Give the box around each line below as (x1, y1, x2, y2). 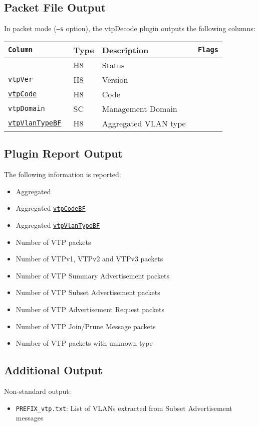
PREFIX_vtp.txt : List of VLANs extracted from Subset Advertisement (16, 402, 232, 413)
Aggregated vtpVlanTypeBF (16, 219, 100, 230)
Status (102, 59, 125, 71)
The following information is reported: (4, 169, 121, 180)
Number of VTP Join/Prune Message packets (16, 321, 156, 331)
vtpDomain (8, 104, 45, 113)
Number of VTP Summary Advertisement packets (16, 270, 169, 280)
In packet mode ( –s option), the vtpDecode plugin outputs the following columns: (4, 23, 255, 34)
